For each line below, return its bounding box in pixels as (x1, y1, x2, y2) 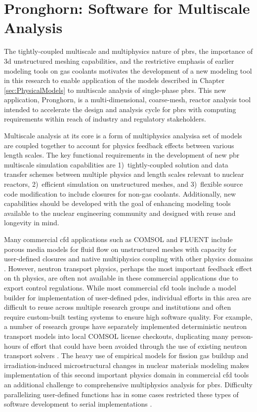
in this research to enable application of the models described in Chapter (4, 75, 225, 85)
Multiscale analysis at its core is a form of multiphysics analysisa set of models (4, 130, 242, 141)
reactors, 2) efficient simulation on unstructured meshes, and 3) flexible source (4, 179, 243, 189)
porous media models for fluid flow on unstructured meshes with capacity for (4, 244, 237, 254)
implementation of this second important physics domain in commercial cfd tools (4, 370, 249, 380)
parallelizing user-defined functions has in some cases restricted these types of (4, 389, 239, 399)
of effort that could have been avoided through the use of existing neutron (23, 340, 247, 351)
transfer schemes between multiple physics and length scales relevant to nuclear (4, 169, 244, 179)
